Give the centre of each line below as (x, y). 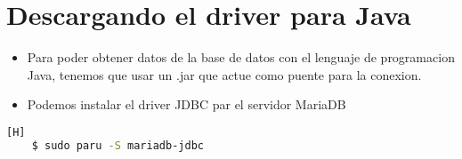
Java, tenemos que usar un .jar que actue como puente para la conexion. (224, 74)
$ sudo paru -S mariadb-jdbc (118, 145)
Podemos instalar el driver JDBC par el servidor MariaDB (186, 104)
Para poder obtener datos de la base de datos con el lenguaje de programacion (241, 57)
